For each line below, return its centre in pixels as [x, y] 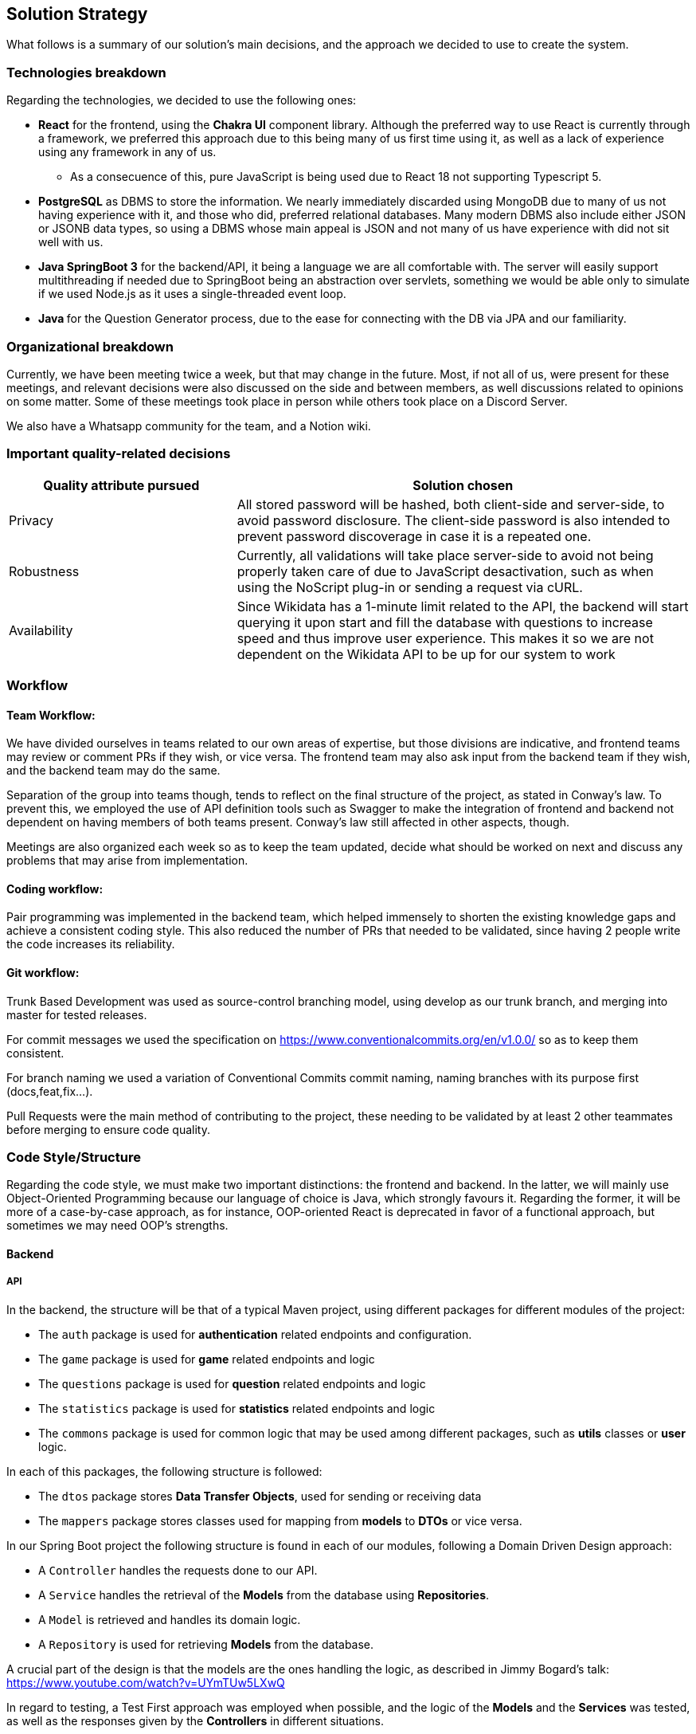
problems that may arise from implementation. [127, 861]
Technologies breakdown [86, 72]
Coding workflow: [55, 889]
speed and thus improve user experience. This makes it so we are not [445, 638]
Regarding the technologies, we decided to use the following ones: [182, 100]
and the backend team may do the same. [113, 771]
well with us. [71, 242]
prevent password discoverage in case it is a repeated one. [414, 536]
